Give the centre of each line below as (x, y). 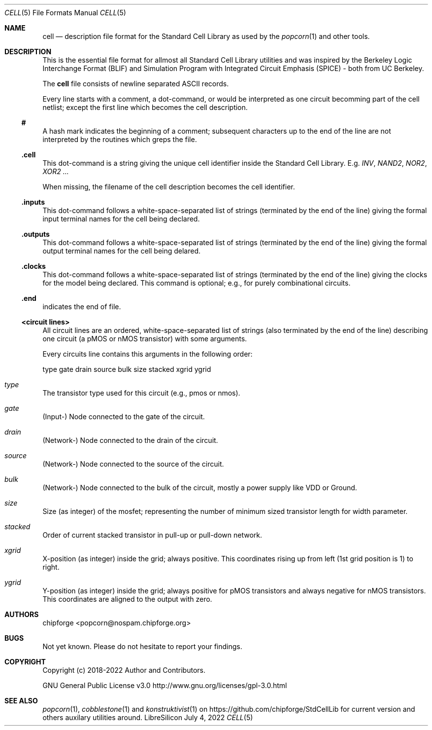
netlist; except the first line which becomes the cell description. (145, 107)
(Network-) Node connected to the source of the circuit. (133, 464)
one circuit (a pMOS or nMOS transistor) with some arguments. (145, 339)
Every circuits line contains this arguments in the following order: (148, 354)
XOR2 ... (56, 171)
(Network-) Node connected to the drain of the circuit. (130, 440)
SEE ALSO (21, 701)
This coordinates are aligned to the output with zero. (127, 599)
